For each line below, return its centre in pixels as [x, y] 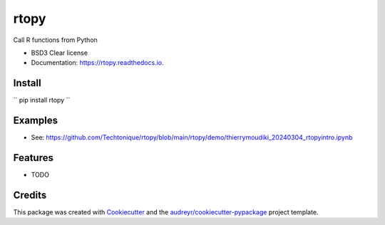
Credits [30, 195]
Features [33, 158]
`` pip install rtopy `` [42, 100]
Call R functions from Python [55, 40]
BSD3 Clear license [60, 53]
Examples [36, 121]
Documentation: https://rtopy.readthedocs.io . [97, 63]
